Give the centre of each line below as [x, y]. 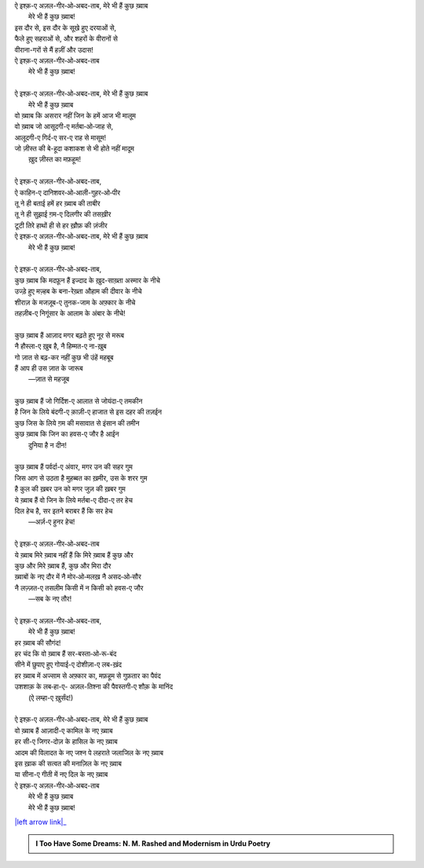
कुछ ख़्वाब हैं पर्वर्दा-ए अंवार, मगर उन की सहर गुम [73, 467]
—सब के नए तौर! [50, 599]
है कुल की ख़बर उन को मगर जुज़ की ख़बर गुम [70, 489]
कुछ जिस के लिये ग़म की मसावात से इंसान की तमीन [77, 423]
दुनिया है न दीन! [48, 445]
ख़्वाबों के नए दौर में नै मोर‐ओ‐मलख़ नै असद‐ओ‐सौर [78, 577]
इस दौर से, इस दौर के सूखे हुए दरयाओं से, [66, 27]
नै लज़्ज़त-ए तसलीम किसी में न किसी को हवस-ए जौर [79, 588]
